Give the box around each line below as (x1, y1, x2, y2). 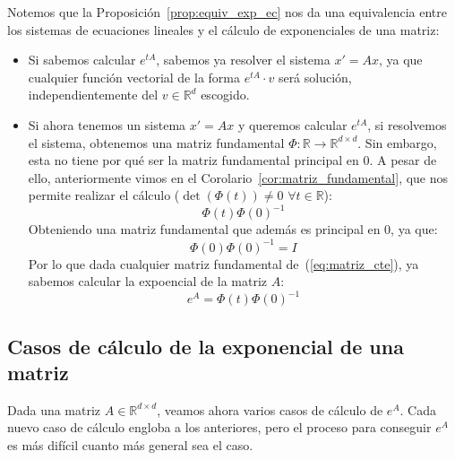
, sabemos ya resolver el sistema (156, 50, 331, 69)
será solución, (278, 67, 352, 86)
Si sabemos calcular (28, 50, 136, 69)
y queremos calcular (237, 115, 348, 134)
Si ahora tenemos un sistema (28, 115, 186, 134)
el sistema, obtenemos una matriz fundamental (28, 133, 285, 152)
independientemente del (28, 85, 159, 104)
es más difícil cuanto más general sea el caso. (7, 436, 253, 454)
